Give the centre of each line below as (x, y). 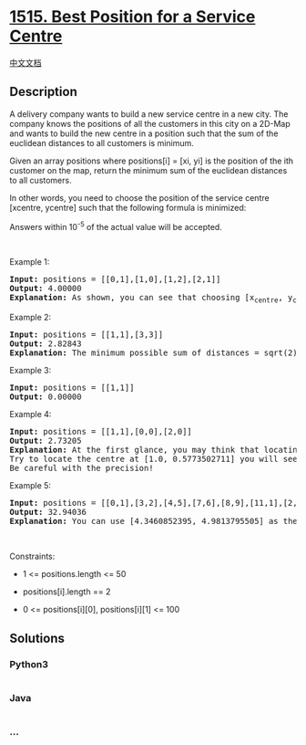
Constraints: (32, 556)
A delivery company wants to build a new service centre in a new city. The (149, 114)
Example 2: (31, 318)
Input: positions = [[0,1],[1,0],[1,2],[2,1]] (115, 279)
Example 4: (31, 414)
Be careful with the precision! (82, 468)
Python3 (29, 664)
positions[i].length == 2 (66, 592)
